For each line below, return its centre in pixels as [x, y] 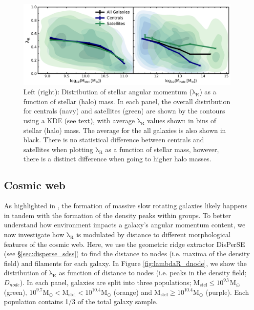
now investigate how [34, 234]
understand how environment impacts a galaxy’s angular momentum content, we [125, 225]
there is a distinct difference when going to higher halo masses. [117, 159]
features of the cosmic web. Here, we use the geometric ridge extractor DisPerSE [125, 244]
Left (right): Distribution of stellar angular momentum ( [108, 92]
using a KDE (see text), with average [79, 120]
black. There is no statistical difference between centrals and [114, 140]
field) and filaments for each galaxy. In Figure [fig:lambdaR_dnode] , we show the [125, 263]
